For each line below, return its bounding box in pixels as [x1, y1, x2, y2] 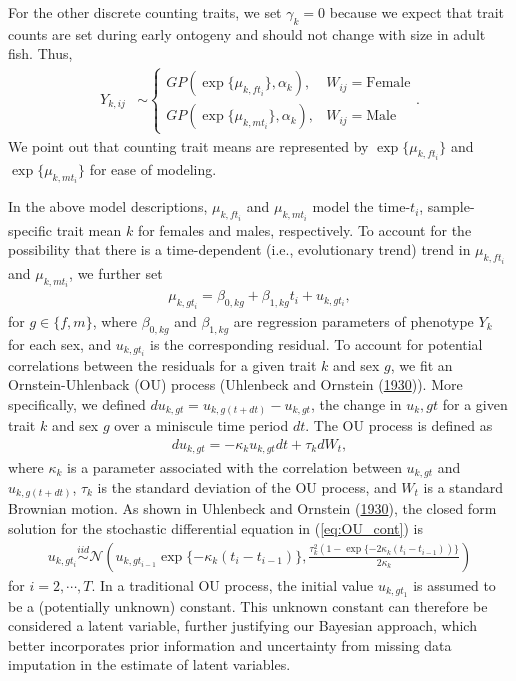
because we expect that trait [329, 2, 505, 22]
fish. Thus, [8, 43, 73, 64]
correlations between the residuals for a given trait [8, 354, 317, 375]
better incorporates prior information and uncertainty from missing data [8, 634, 452, 655]
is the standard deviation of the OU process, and [97, 476, 397, 497]
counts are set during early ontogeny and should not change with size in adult [8, 23, 486, 44]
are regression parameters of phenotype [233, 310, 474, 331]
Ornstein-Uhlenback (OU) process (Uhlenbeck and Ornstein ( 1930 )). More [8, 374, 463, 395]
